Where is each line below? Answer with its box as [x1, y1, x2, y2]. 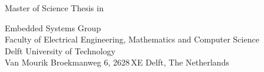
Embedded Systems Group [5, 21, 101, 34]
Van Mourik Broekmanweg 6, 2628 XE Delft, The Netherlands [5, 56, 229, 68]
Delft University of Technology [5, 44, 116, 57]
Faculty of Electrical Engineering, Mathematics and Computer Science [5, 33, 259, 45]
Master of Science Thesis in [5, 2, 104, 14]
